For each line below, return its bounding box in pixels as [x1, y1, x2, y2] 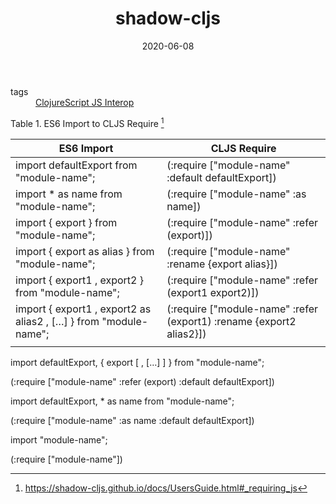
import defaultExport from [15, 158, 138, 172]
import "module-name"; [10, 433, 108, 446]
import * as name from [15, 187, 123, 201]
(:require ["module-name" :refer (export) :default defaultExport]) [10, 375, 275, 387]
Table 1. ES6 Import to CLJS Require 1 [10, 115, 165, 129]
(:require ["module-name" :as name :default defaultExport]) [10, 414, 255, 426]
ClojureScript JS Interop [35, 96, 135, 108]
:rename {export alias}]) [166, 257, 278, 271]
